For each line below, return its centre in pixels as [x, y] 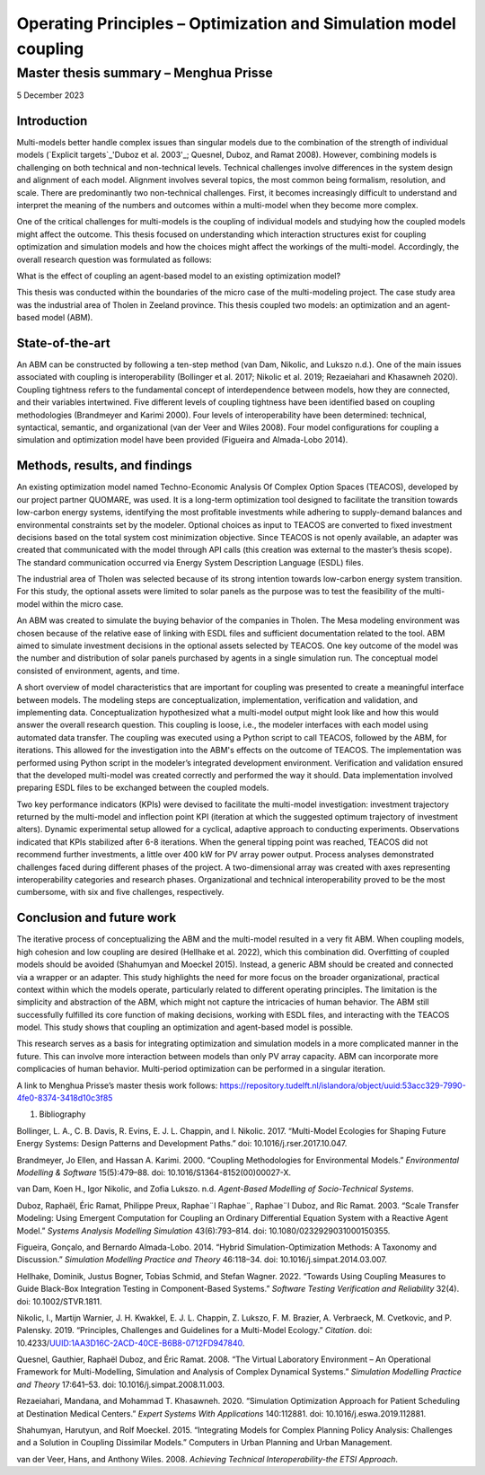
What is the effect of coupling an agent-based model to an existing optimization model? [179, 276]
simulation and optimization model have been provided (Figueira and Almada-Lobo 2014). [182, 440]
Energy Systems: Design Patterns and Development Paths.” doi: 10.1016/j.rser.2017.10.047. [182, 1144]
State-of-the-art [64, 342]
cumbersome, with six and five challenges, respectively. [120, 892]
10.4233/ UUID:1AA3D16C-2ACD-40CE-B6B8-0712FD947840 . [131, 1343]
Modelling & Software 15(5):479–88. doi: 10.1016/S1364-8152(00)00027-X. [154, 1172]
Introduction [52, 121]
